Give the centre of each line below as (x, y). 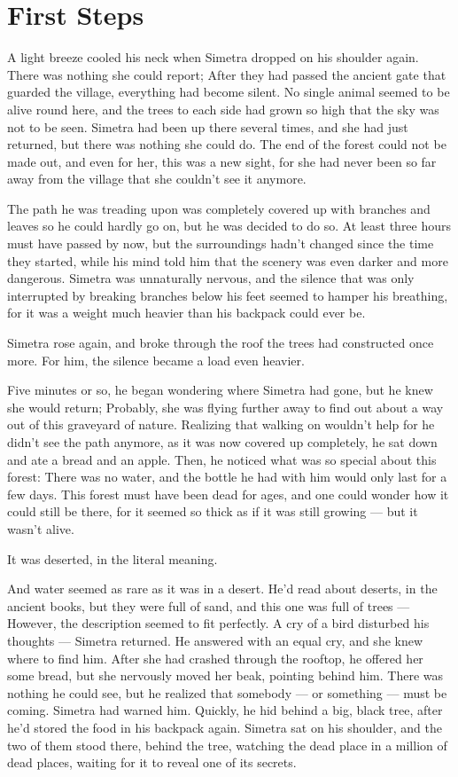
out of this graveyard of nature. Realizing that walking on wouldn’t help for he (221, 424)
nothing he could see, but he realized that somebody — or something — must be (227, 692)
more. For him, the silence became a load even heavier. (156, 360)
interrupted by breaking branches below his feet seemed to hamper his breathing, (228, 295)
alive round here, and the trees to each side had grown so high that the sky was (223, 109)
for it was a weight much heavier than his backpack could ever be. (186, 313)
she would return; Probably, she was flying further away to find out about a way (225, 407)
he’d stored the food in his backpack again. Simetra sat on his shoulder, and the (225, 727)
